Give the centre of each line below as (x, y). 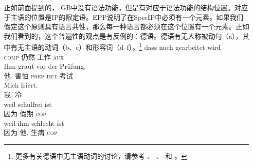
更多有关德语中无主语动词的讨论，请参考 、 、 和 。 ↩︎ (101, 156)
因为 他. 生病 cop (31, 132)
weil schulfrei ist (28, 104)
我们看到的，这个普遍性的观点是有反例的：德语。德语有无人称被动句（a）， (123, 36)
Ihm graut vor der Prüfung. (45, 66)
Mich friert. (21, 85)
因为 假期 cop (25, 113)
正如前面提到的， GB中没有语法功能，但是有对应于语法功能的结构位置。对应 (126, 7)
